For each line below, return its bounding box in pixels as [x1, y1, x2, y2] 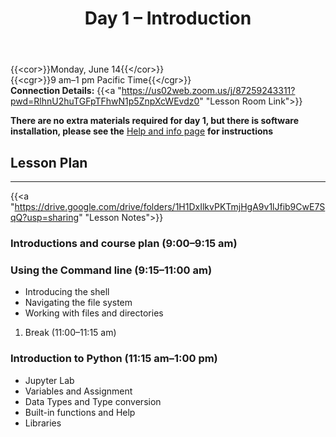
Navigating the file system [24, 297, 133, 309]
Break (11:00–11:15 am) [24, 327, 117, 339]
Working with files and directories [24, 307, 164, 319]
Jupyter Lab [24, 374, 75, 386]
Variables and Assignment [24, 385, 133, 397]
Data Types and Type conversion [24, 395, 162, 407]
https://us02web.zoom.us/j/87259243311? [121, 85, 296, 97]
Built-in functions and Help [24, 406, 136, 418]
